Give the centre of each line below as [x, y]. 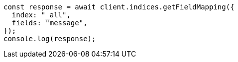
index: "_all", [41, 15]
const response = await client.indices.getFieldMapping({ [119, 7]
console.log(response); [50, 39]
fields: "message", [50, 23]
